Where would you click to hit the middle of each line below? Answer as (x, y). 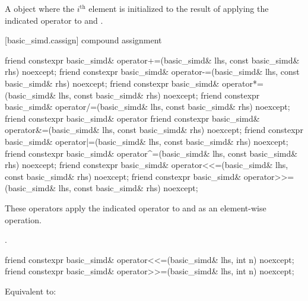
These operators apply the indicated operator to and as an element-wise (136, 207)
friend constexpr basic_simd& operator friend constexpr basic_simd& (132, 118)
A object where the (40, 8)
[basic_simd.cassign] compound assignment (83, 40)
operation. (23, 219)
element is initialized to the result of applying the (179, 8)
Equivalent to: (31, 291)
